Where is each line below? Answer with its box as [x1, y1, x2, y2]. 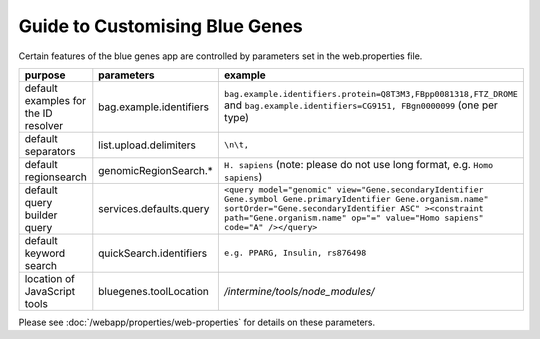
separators [24, 144, 76, 158]
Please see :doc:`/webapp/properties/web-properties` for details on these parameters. [18, 316, 376, 328]
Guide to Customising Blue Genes [18, 15, 304, 37]
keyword [24, 246, 66, 260]
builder [24, 208, 58, 222]
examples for [24, 93, 87, 107]
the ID [24, 106, 54, 120]
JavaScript [24, 284, 76, 298]
